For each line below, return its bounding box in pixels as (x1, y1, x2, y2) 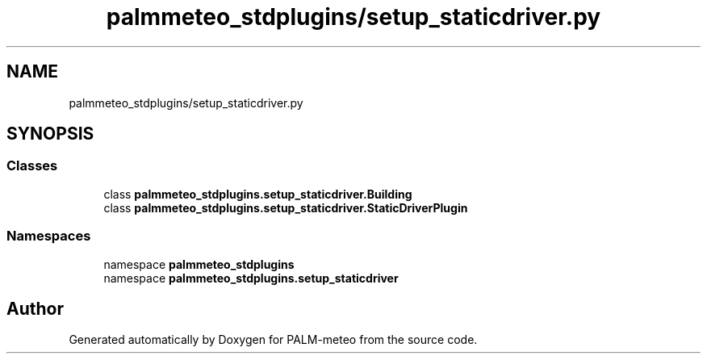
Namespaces (6, 228, 91, 245)
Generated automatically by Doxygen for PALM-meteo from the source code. (69, 333, 478, 347)
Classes (6, 157, 58, 174)
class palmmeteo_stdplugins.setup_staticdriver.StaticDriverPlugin (103, 200, 468, 215)
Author (6, 298, 64, 319)
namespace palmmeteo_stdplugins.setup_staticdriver (103, 270, 399, 285)
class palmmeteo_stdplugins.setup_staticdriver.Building (103, 186, 412, 201)
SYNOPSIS (6, 123, 94, 144)
